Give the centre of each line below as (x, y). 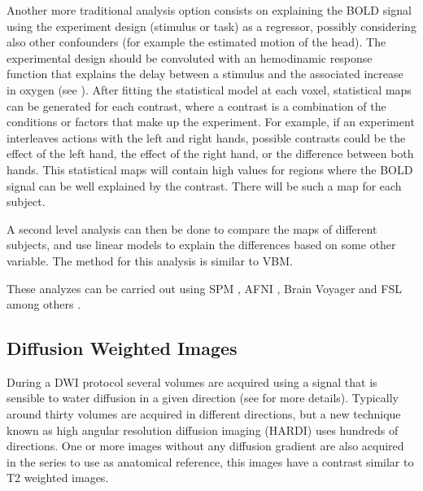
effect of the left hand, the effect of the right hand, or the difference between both (210, 153)
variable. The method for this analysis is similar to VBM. (150, 260)
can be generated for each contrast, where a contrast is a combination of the (196, 105)
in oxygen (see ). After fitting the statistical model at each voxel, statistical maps (209, 89)
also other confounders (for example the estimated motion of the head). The (196, 42)
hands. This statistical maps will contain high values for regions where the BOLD (210, 169)
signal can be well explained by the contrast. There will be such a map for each (204, 185)
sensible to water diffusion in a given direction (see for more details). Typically (203, 398)
